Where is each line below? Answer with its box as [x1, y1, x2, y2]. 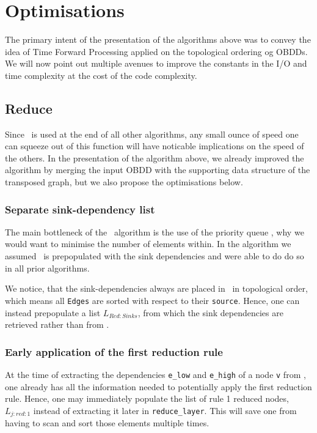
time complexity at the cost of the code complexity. [5, 68, 197, 81]
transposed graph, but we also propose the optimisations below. [5, 176, 243, 188]
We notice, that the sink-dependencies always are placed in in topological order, [5, 282, 308, 295]
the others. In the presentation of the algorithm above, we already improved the [5, 151, 304, 164]
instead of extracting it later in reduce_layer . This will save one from [33, 404, 297, 416]
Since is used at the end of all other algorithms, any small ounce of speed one [5, 127, 299, 140]
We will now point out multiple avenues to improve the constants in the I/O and [5, 57, 307, 70]
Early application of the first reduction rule [5, 344, 223, 359]
